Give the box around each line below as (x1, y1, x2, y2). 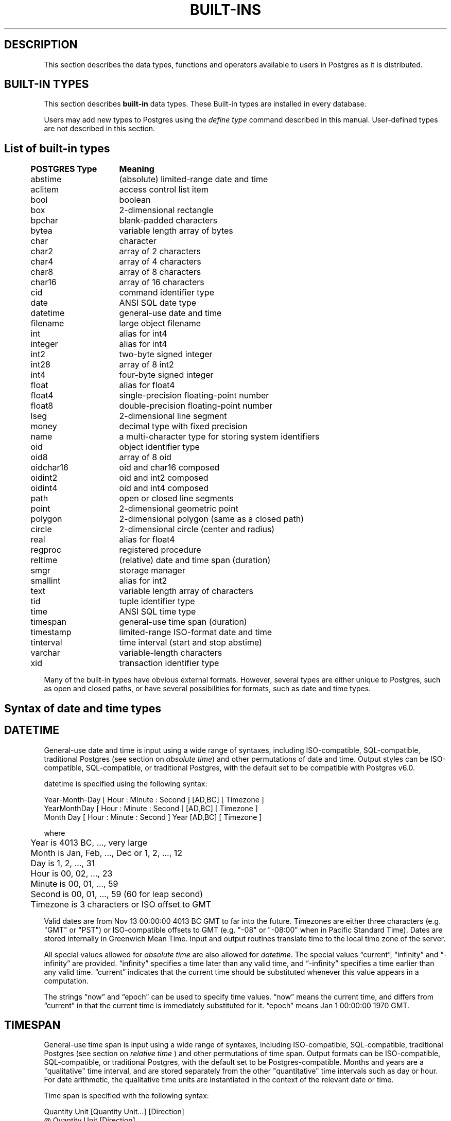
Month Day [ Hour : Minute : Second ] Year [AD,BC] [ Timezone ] (44, 812, 262, 821)
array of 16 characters (119, 277, 204, 288)
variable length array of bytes (119, 225, 233, 236)
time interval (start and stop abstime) (119, 637, 262, 648)
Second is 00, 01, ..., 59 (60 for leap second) (30, 888, 203, 899)
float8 (30, 400, 54, 411)
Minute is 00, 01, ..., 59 (30, 878, 118, 889)
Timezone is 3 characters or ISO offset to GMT (30, 899, 211, 909)
